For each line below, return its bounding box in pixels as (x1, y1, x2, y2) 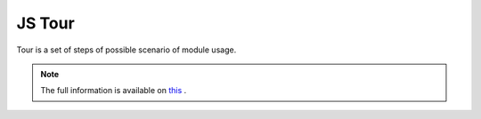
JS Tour (16, 13, 75, 33)
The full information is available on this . (40, 85, 187, 96)
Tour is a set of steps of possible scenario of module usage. (16, 44, 237, 55)
